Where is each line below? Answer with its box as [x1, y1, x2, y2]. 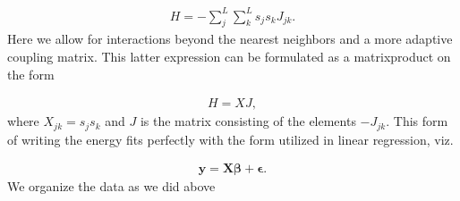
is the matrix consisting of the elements [140, 112, 356, 130]
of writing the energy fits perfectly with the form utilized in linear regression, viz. [7, 130, 454, 148]
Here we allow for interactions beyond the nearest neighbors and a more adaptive [7, 29, 453, 48]
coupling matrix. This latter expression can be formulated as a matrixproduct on [7, 46, 451, 65]
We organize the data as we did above [7, 177, 216, 196]
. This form [386, 112, 448, 130]
